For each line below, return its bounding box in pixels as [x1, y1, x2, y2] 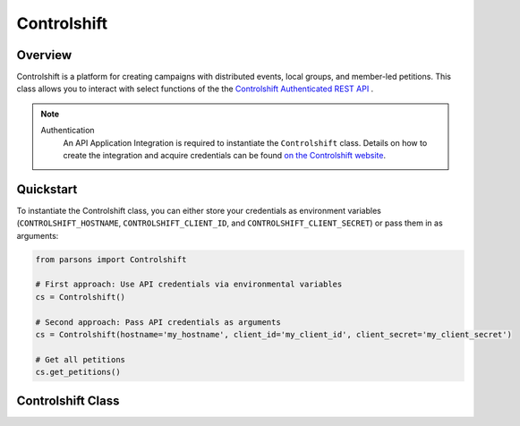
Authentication [40, 125, 95, 136]
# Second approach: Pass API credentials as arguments [35, 317, 281, 327]
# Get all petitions [35, 354, 125, 364]
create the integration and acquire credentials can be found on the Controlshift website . [63, 150, 387, 161]
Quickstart [16, 182, 78, 197]
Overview [16, 47, 72, 63]
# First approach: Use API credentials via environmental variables [35, 279, 343, 290]
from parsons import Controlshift [35, 254, 187, 264]
